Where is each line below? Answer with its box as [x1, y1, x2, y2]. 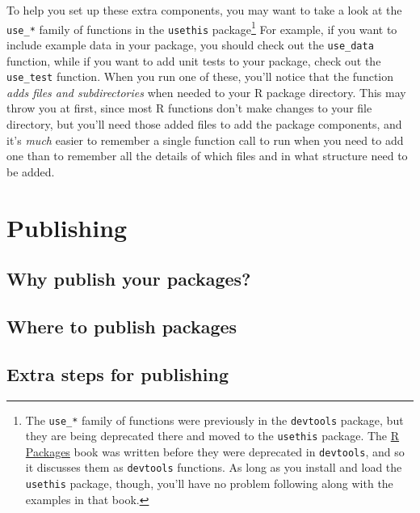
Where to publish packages [6, 313, 237, 338]
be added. [6, 163, 55, 180]
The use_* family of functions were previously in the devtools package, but [25, 411, 404, 428]
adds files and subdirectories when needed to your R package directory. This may [6, 83, 406, 100]
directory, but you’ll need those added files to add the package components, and [6, 116, 402, 132]
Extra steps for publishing [6, 361, 229, 386]
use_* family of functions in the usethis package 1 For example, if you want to [6, 18, 397, 37]
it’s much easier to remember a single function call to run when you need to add [6, 131, 404, 148]
